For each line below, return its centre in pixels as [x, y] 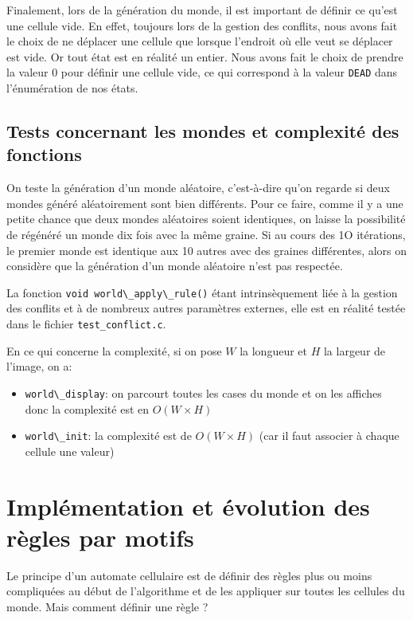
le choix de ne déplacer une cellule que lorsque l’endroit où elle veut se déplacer [200, 41]
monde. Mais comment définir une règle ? [107, 606]
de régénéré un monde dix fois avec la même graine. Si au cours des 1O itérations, [206, 234]
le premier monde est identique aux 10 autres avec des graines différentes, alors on [207, 250]
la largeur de [355, 350]
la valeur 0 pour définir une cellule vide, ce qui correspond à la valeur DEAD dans [202, 72]
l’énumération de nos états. [72, 88]
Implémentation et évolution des [188, 506]
